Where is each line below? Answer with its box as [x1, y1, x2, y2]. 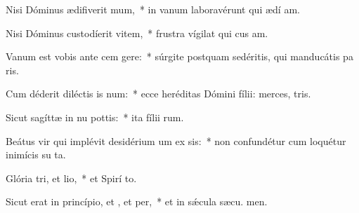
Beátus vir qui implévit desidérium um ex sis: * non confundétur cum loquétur [6, 133, 346, 148]
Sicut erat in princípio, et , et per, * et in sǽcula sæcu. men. [6, 194, 268, 209]
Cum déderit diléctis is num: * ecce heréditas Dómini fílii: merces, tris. [6, 86, 311, 101]
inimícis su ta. [6, 147, 66, 162]
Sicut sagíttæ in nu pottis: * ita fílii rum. [6, 109, 184, 124]
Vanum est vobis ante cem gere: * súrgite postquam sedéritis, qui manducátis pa [6, 49, 353, 64]
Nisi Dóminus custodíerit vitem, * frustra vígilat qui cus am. [6, 25, 268, 40]
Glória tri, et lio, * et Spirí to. [6, 170, 137, 185]
